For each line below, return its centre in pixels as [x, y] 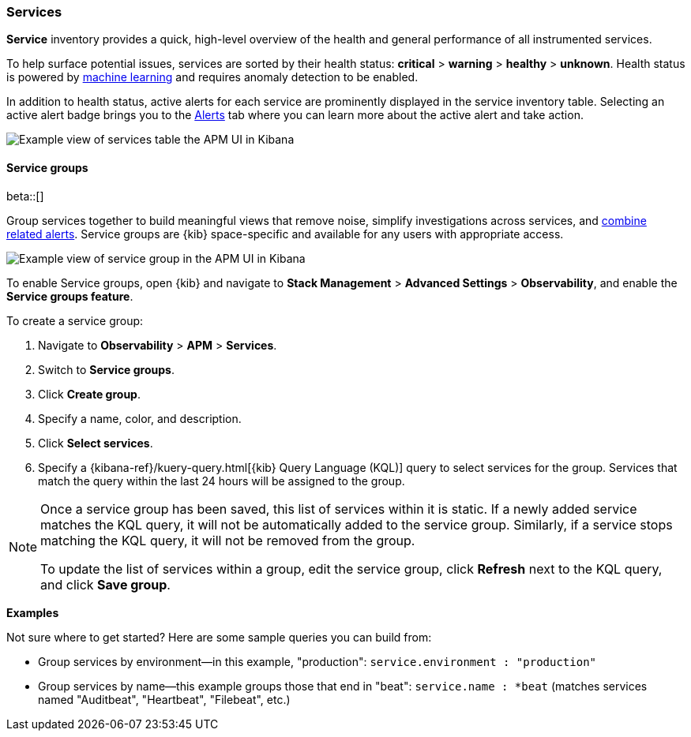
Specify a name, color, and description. [140, 418]
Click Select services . [96, 443]
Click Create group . [89, 394]
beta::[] [25, 196]
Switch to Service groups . [106, 369]
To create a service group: [75, 320]
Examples [33, 612]
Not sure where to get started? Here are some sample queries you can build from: [219, 637]
